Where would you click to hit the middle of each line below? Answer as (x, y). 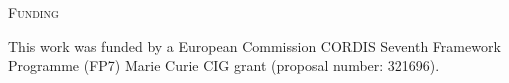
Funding (33, 12)
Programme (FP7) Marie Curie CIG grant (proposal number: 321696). (224, 65)
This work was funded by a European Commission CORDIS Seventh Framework (254, 45)
